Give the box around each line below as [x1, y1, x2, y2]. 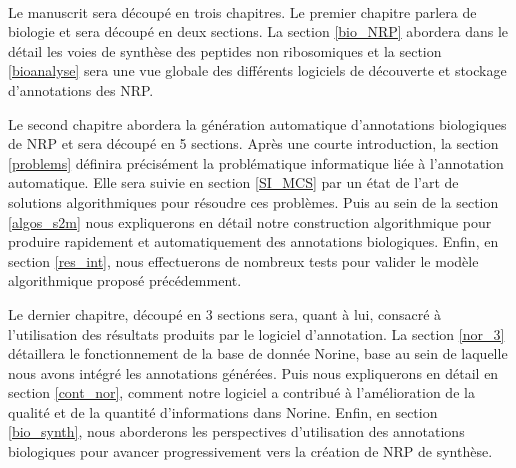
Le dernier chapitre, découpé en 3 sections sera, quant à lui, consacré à [8, 303, 442, 324]
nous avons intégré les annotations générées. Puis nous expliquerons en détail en [8, 362, 499, 383]
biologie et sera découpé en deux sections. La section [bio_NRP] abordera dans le [8, 21, 509, 42]
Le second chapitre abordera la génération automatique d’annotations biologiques [8, 113, 507, 134]
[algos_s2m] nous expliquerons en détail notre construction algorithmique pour [8, 211, 492, 232]
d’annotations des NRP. [8, 79, 154, 100]
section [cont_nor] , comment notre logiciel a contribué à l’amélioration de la [8, 382, 475, 403]
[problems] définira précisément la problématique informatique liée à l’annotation [8, 152, 504, 173]
